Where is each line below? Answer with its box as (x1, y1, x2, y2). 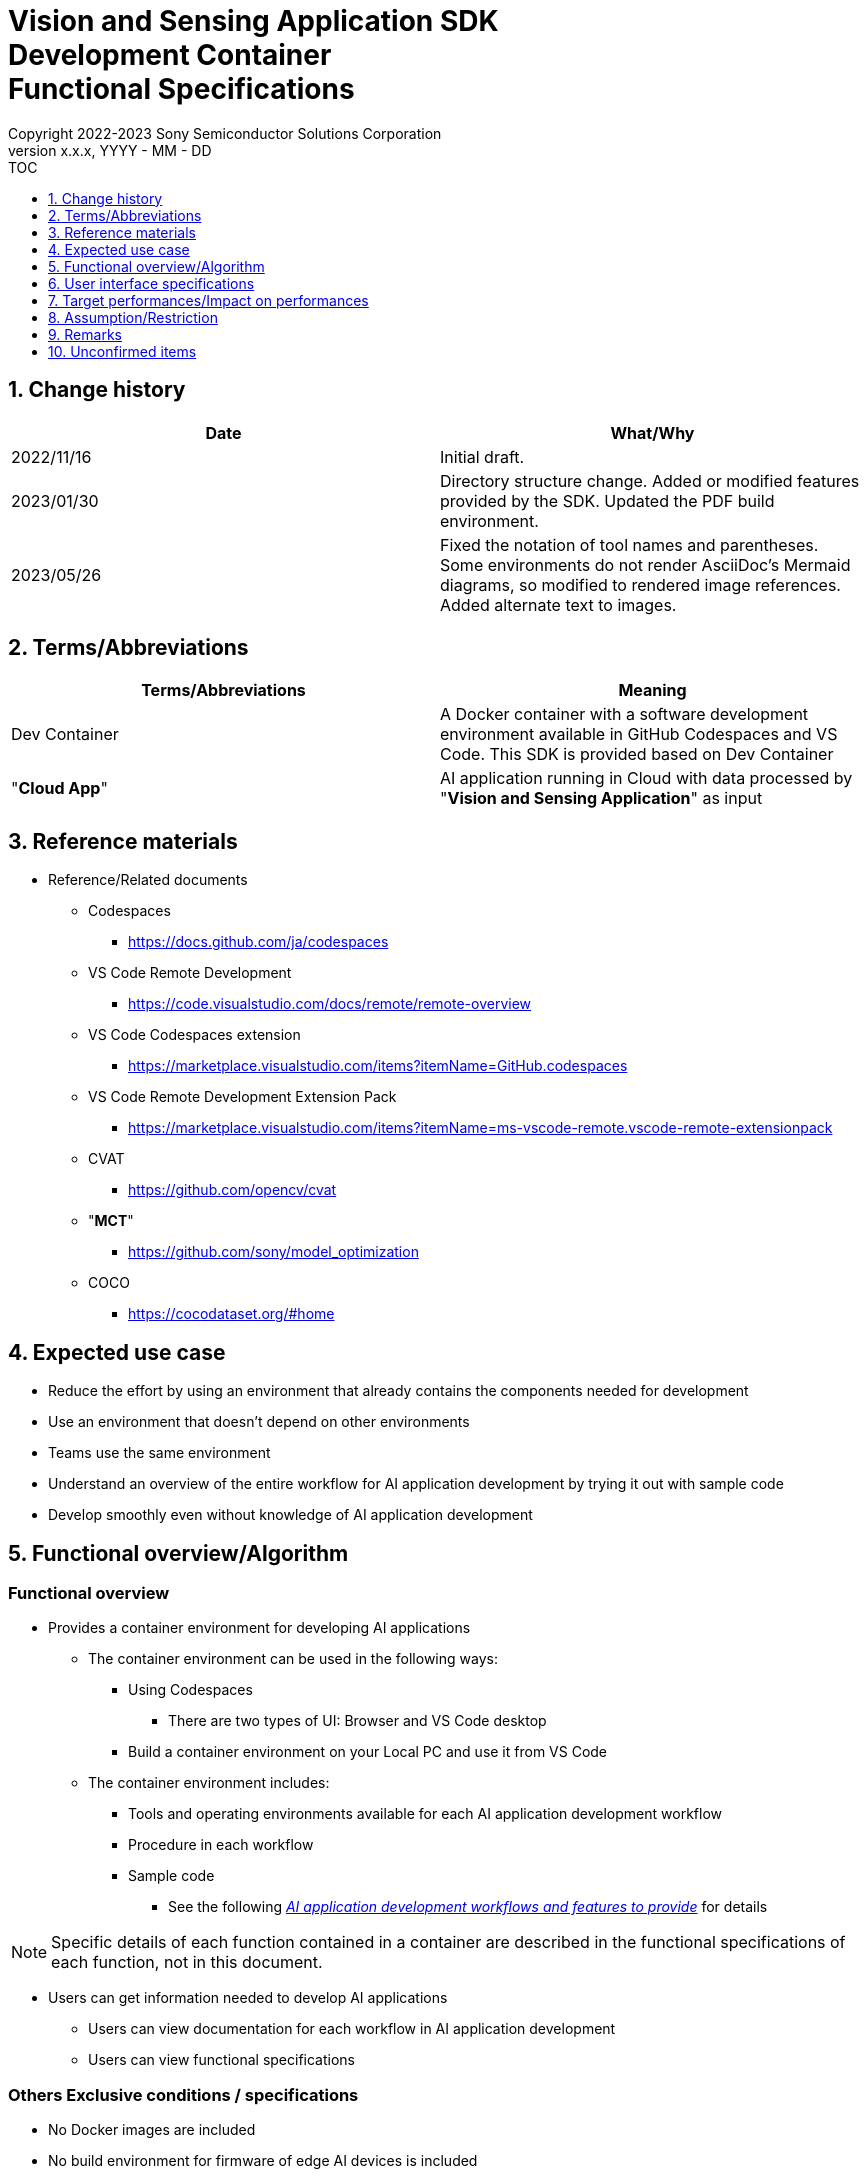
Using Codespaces (128, 1681, 253, 1699)
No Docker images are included (48, 2121, 256, 2139)
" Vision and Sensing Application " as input (440, 788, 763, 809)
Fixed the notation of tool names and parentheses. (440, 534, 819, 555)
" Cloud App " (11, 778, 108, 799)
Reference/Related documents (48, 871, 248, 889)
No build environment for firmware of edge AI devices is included (48, 2152, 478, 2170)
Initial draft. (440, 446, 525, 467)
